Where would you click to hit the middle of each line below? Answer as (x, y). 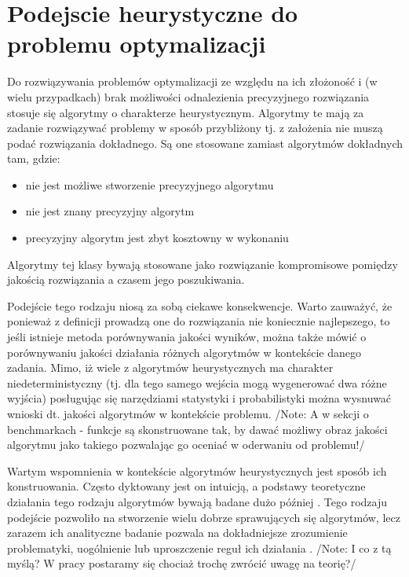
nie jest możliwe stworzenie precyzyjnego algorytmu (150, 184)
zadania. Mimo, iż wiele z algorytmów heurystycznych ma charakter (170, 368)
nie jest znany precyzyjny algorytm (110, 211)
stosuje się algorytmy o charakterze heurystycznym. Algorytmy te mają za (186, 112)
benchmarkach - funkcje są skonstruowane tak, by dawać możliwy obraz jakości (197, 429)
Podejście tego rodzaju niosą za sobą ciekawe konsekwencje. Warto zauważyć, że (200, 305)
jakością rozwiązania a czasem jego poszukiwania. (126, 279)
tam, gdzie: (34, 158)
